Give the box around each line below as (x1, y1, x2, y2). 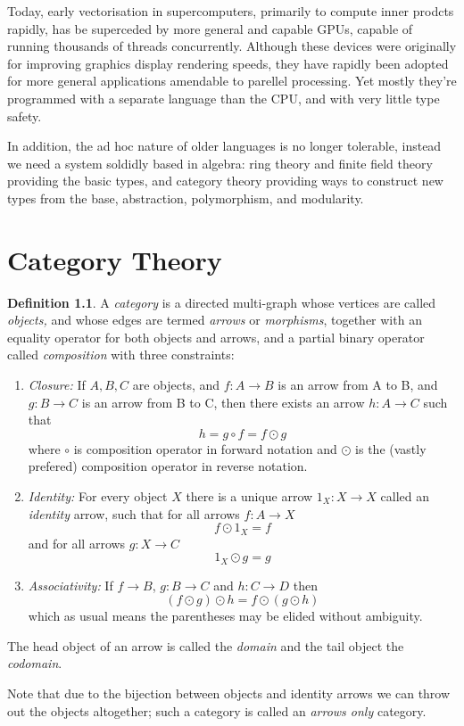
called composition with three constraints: (7, 345, 235, 364)
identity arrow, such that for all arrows (28, 504, 240, 523)
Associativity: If (28, 575, 113, 594)
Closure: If (28, 375, 86, 394)
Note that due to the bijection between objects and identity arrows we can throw (7, 684, 451, 703)
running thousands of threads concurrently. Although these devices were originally (7, 37, 457, 55)
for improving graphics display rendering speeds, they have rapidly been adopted (7, 54, 449, 72)
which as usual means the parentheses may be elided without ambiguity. (28, 606, 423, 625)
